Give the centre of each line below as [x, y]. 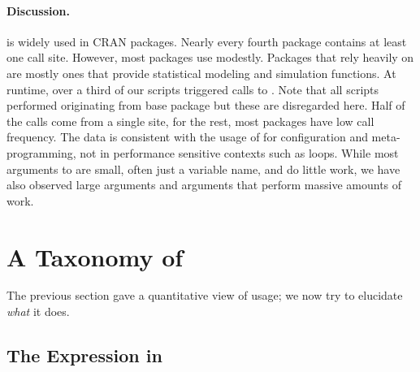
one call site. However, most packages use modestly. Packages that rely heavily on [210, 57]
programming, [41, 152]
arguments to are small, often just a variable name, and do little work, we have [204, 169]
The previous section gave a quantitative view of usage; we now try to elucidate [205, 295]
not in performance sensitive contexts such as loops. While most [239, 152]
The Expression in [84, 355]
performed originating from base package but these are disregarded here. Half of [206, 105]
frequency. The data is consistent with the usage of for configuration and [187, 137]
